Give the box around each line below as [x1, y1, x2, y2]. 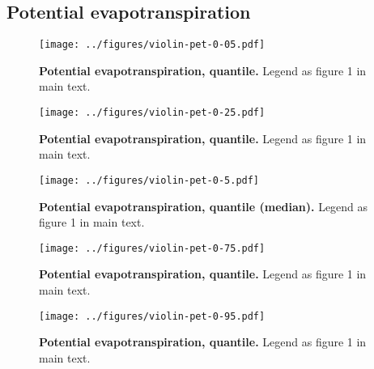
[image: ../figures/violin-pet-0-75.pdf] [39, 242, 266, 254]
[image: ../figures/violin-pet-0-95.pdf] [39, 310, 266, 322]
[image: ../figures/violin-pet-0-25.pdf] [39, 107, 266, 119]
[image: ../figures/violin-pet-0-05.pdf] [39, 39, 266, 51]
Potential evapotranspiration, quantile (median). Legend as [39, 197, 368, 214]
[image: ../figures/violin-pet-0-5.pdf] [39, 174, 260, 186]
